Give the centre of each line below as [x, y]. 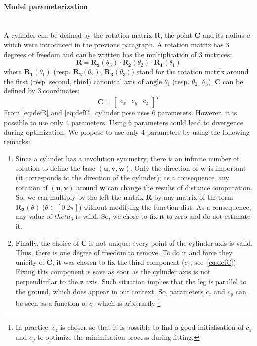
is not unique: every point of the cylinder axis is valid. [171, 242]
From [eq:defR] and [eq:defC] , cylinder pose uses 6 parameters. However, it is [121, 112]
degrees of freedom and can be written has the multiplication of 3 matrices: [118, 54]
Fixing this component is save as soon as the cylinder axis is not [113, 272]
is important [227, 168]
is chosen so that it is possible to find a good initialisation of [152, 327]
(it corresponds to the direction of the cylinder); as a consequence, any [122, 178]
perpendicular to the [47, 281]
